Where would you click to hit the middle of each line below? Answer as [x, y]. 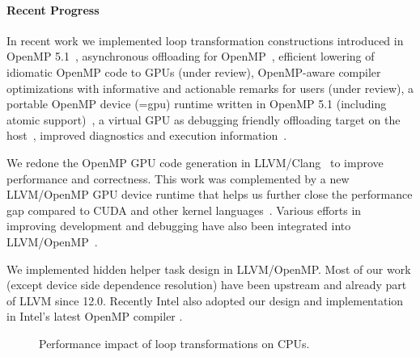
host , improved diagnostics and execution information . [147, 135]
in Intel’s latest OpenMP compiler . [95, 316]
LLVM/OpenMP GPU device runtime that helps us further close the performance [210, 194]
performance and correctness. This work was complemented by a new [178, 178]
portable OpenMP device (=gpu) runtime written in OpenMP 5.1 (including [197, 104]
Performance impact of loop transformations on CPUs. [174, 343]
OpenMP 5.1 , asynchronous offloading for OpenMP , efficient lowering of [191, 56]
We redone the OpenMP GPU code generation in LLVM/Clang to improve [195, 162]
